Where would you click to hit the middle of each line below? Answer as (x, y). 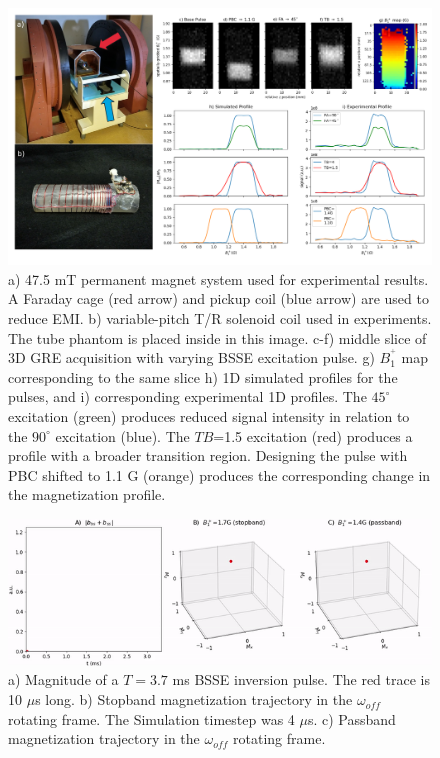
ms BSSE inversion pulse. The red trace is (301, 679)
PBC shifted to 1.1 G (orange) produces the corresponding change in (219, 474)
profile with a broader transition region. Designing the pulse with (208, 455)
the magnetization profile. (87, 494)
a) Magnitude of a (63, 679)
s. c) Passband (351, 718)
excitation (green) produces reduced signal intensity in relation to (209, 415)
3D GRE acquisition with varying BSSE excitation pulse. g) (191, 357)
